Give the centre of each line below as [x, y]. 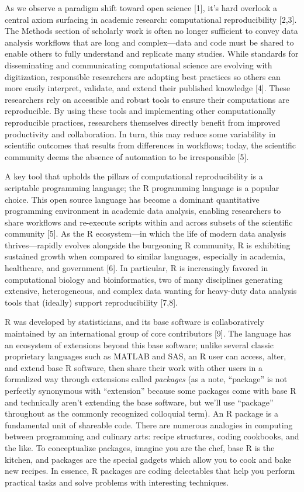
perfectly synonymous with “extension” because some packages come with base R [151, 390]
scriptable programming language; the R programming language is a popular [142, 187]
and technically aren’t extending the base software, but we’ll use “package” [139, 402]
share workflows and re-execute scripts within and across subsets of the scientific [149, 222]
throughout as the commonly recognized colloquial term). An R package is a [141, 413]
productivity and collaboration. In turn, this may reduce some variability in [140, 134]
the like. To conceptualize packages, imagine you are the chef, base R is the [140, 447]
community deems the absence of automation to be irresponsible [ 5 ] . [127, 156]
